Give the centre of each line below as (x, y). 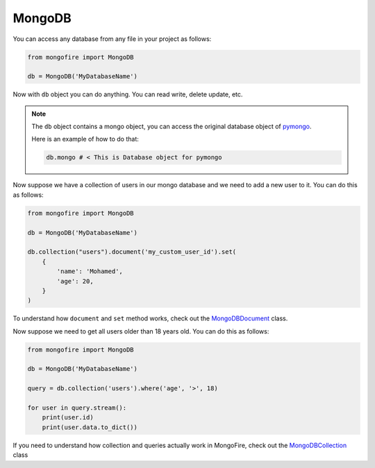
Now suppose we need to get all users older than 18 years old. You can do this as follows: (141, 331)
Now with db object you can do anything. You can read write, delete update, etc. (128, 94)
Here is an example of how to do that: (85, 139)
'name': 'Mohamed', (90, 271)
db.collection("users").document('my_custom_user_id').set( (132, 252)
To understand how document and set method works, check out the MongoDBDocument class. (150, 318)
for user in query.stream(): (77, 408)
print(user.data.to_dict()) (90, 427)
